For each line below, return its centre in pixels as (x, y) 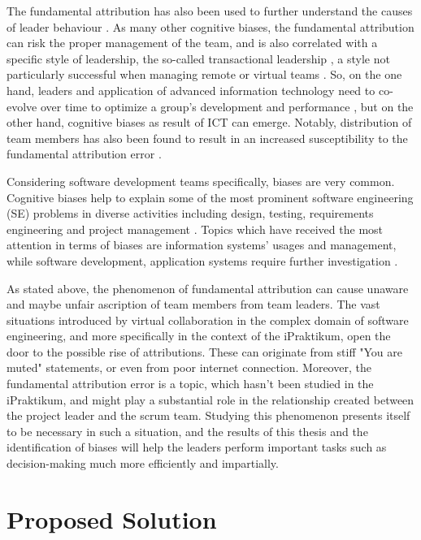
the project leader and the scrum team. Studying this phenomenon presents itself (208, 415)
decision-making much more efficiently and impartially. (143, 463)
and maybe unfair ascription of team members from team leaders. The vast (193, 304)
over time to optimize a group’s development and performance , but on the (227, 106)
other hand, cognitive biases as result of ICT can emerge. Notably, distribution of (209, 122)
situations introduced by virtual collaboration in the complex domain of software (208, 320)
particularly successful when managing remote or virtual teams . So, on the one (204, 74)
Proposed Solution (112, 518)
